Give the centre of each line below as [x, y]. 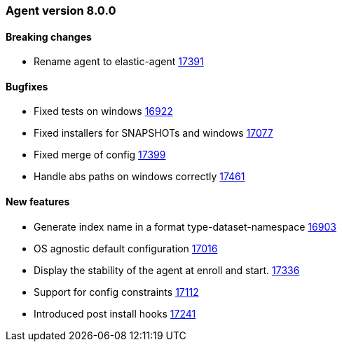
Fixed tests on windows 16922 [103, 111]
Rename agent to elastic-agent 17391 [119, 62]
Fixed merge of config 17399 [100, 155]
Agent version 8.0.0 [61, 11]
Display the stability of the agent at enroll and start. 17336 [167, 270]
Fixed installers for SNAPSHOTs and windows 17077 [153, 133]
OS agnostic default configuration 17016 [126, 248]
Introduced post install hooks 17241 [115, 313]
